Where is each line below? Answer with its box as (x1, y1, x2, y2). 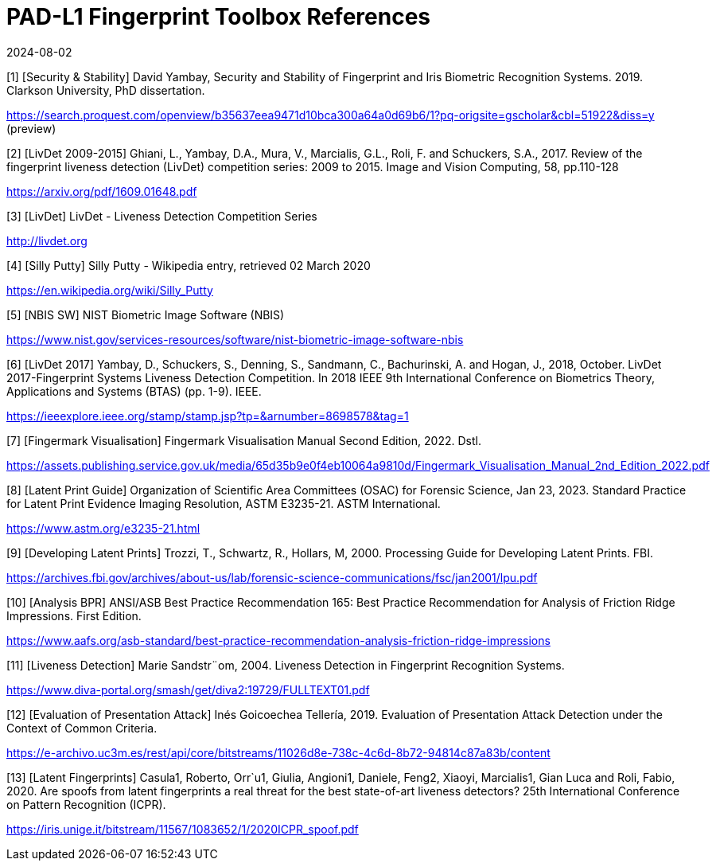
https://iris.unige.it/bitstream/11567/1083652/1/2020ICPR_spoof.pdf (6, 822, 359, 836)
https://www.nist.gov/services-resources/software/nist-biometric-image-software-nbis (6, 332, 464, 346)
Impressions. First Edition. (6, 608, 142, 623)
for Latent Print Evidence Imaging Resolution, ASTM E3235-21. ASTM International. (6, 496, 441, 510)
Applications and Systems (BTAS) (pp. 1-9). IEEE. (6, 384, 262, 398)
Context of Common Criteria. (6, 721, 158, 735)
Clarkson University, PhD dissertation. (6, 83, 205, 97)
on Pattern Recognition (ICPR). (6, 797, 166, 811)
